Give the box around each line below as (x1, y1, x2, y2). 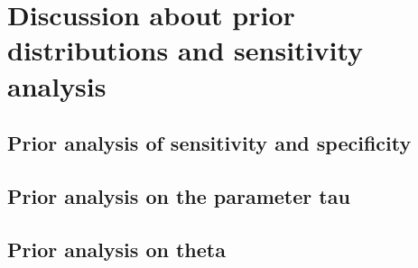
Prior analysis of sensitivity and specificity (7, 129, 412, 157)
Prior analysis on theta (7, 235, 226, 263)
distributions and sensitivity (7, 32, 364, 69)
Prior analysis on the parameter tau (7, 181, 350, 209)
